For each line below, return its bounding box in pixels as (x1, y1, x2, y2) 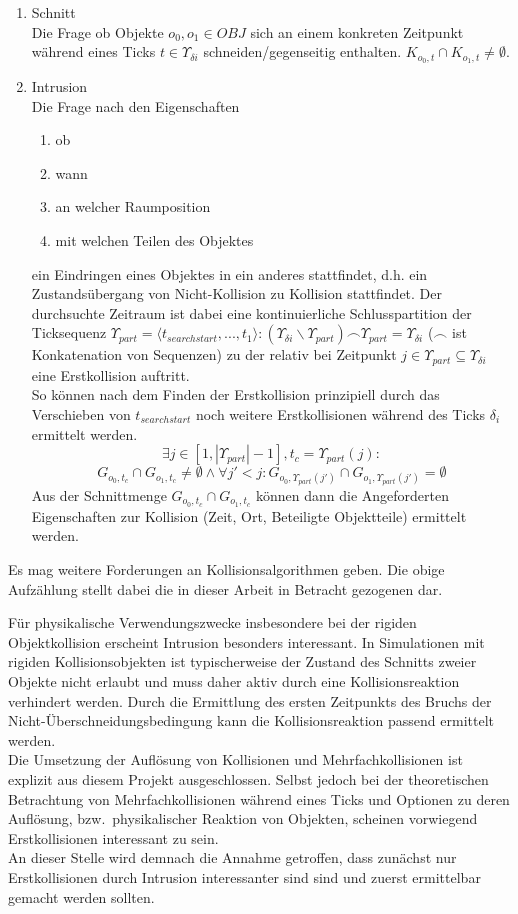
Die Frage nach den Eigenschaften (31, 95, 240, 116)
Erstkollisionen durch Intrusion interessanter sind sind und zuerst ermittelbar (8, 866, 481, 887)
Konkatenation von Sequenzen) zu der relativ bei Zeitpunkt (31, 344, 397, 365)
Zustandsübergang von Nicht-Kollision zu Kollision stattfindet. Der (31, 283, 442, 304)
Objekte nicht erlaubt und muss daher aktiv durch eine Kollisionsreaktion (8, 671, 460, 691)
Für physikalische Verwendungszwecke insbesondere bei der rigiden (8, 612, 417, 633)
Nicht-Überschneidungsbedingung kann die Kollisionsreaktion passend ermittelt (8, 710, 494, 731)
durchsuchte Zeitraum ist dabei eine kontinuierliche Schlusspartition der (31, 302, 472, 323)
